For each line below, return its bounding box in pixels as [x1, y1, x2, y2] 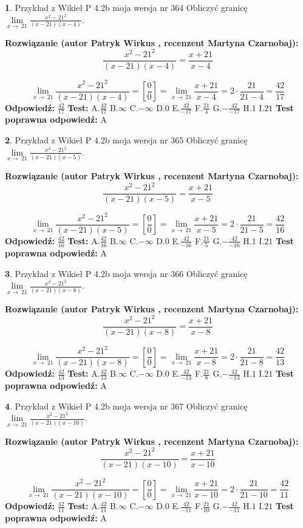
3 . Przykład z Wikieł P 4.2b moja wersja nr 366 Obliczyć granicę [5, 267, 248, 279]
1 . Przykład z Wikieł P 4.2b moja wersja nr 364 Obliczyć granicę [5, 1, 248, 13]
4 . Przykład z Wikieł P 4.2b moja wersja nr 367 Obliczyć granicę [5, 399, 248, 412]
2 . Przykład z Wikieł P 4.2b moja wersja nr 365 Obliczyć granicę [5, 134, 248, 146]
